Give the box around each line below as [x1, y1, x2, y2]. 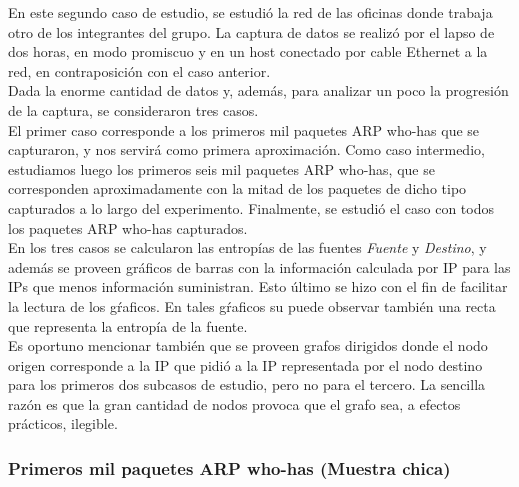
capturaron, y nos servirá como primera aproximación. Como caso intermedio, [8, 139, 485, 160]
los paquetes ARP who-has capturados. [8, 217, 248, 238]
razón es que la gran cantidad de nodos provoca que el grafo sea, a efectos [8, 393, 461, 414]
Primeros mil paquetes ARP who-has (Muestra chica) [8, 455, 451, 480]
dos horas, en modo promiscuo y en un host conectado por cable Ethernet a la [8, 41, 488, 62]
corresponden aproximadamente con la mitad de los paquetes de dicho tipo [8, 178, 467, 199]
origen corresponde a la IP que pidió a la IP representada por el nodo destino [8, 354, 483, 375]
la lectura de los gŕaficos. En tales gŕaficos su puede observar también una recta [8, 295, 496, 316]
